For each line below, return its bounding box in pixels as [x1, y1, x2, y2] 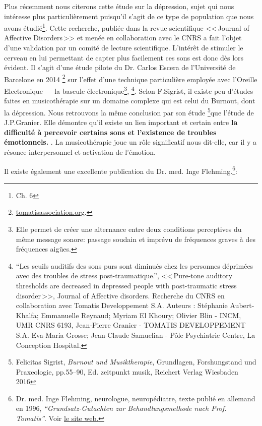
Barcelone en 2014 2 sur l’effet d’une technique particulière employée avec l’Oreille [4, 72, 257, 84]
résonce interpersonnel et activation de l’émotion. [4, 146, 156, 157]
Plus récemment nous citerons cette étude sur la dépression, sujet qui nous [4, 1, 234, 11]
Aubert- [230, 300, 254, 311]
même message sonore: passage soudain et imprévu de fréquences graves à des [16, 233, 255, 244]
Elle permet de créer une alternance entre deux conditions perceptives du [16, 223, 242, 234]
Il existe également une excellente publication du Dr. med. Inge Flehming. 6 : [4, 164, 237, 176]
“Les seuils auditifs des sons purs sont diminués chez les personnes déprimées [16, 260, 253, 271]
